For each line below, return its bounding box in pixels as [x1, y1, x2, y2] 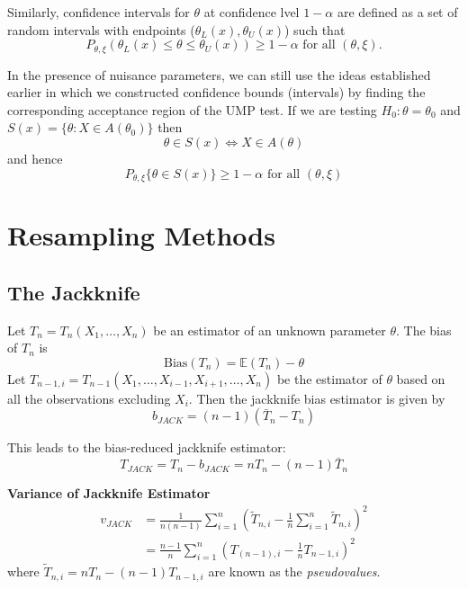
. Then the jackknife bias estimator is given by [188, 388, 445, 407]
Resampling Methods [7, 217, 275, 254]
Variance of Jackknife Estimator [7, 484, 211, 503]
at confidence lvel [203, 3, 300, 21]
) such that [284, 20, 346, 39]
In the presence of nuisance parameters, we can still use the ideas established [7, 65, 431, 84]
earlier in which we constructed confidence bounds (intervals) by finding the [7, 83, 426, 102]
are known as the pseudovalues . [208, 562, 381, 581]
